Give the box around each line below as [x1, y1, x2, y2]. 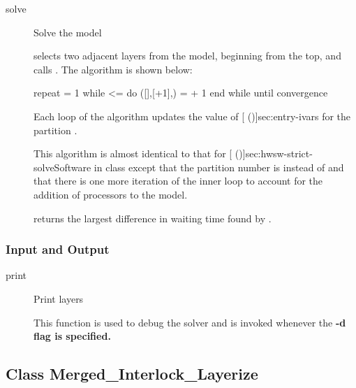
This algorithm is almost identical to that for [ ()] [34, 146, 246, 161]
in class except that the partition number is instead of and [94, 159, 344, 174]
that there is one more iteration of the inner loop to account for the [34, 173, 323, 188]
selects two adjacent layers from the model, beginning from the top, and [34, 48, 341, 63]
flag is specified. [34, 329, 111, 343]
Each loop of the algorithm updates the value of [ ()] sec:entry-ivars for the [34, 108, 351, 123]
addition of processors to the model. [34, 187, 188, 201]
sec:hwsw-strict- [245, 146, 313, 161]
